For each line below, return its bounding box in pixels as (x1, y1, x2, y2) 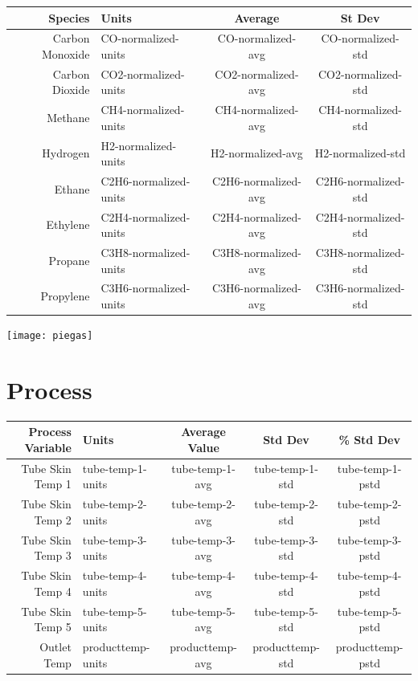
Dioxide (51, 81, 90, 98)
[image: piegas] (6, 330, 93, 342)
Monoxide (41, 45, 90, 62)
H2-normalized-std (314, 145, 406, 161)
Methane (47, 109, 90, 126)
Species (48, 9, 90, 26)
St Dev (340, 9, 380, 26)
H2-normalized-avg (211, 145, 303, 161)
